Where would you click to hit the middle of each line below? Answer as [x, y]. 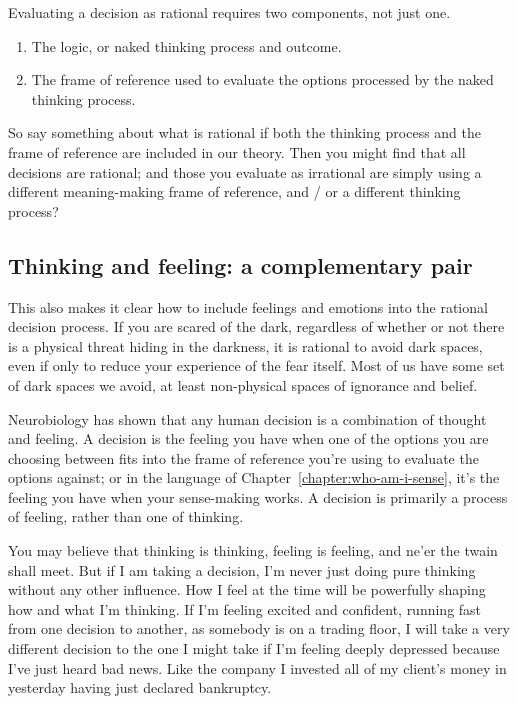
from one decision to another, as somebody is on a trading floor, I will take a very [259, 628]
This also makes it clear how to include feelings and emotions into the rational [248, 306]
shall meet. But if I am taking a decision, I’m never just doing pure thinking [242, 569]
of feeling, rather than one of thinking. [126, 516]
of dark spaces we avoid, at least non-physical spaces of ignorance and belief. [243, 384]
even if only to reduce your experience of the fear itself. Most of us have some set [256, 365]
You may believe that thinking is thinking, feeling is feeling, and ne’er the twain [253, 550]
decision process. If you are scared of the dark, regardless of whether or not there [256, 326]
